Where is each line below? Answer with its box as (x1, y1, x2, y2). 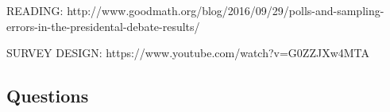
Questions (6, 83, 89, 108)
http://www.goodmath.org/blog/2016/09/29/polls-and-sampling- (67, 2, 384, 18)
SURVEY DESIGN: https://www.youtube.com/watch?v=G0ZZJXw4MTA (6, 44, 370, 61)
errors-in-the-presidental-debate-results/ (6, 17, 200, 34)
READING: (6, 2, 64, 18)
